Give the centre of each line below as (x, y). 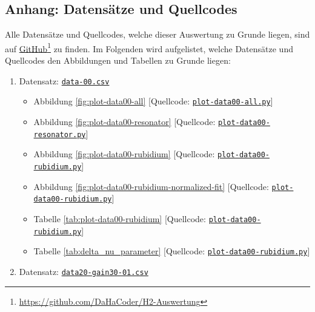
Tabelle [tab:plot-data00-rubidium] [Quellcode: (120, 218)
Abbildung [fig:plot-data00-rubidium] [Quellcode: (124, 154)
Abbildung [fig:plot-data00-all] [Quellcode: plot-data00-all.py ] (153, 101)
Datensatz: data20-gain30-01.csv (84, 271)
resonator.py (60, 134)
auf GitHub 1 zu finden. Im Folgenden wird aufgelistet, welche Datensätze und (149, 47)
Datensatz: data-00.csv (64, 80)
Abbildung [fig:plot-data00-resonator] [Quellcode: (124, 121)
